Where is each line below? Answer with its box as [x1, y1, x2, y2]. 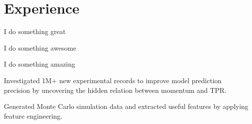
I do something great [4, 26, 66, 36]
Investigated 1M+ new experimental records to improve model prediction [4, 75, 222, 85]
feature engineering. [4, 110, 63, 121]
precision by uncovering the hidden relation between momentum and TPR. [4, 85, 227, 95]
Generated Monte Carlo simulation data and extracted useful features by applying [4, 101, 249, 111]
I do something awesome [4, 42, 77, 53]
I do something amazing [4, 59, 75, 69]
